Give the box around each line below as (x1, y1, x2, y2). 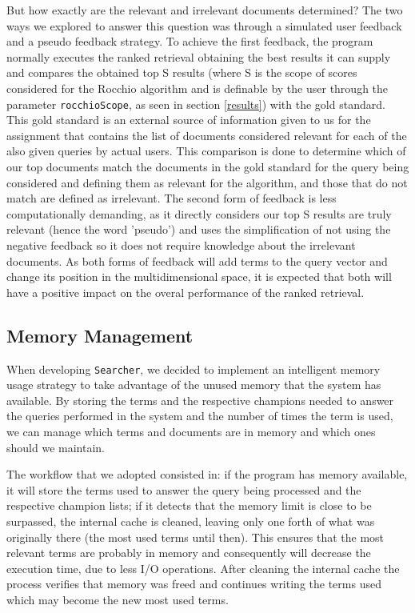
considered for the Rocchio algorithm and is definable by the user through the (6, 79, 389, 96)
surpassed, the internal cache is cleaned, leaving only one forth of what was (6, 512, 375, 529)
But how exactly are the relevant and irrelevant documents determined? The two (6, 2, 403, 18)
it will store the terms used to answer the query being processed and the (6, 481, 361, 498)
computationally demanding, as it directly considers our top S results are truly (6, 205, 392, 222)
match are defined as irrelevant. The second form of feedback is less (6, 190, 337, 206)
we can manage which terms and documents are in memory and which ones (6, 423, 376, 439)
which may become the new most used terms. (6, 591, 229, 607)
